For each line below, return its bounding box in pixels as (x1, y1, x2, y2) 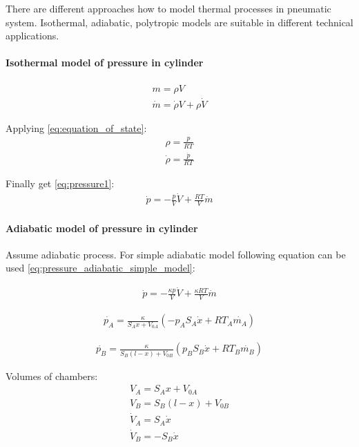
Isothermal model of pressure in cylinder (6, 55, 204, 70)
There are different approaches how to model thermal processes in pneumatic (6, 1, 331, 15)
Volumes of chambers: (6, 368, 98, 383)
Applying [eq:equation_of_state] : (6, 120, 147, 135)
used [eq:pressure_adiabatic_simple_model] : (6, 260, 195, 275)
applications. (6, 28, 59, 43)
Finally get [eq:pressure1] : (6, 176, 115, 191)
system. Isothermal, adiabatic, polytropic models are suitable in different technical (6, 15, 353, 29)
